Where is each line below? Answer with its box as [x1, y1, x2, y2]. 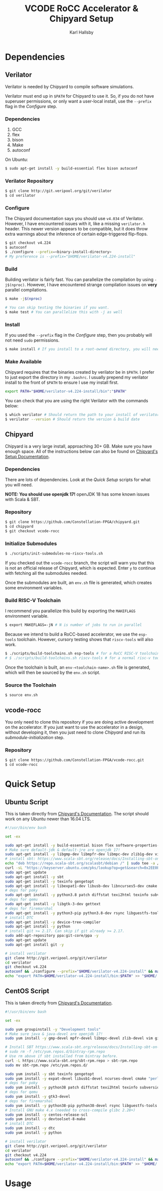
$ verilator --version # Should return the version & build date [5, 416, 140, 422]
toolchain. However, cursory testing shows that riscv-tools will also [16, 637, 154, 642]
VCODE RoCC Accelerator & [24, 3, 139, 14]
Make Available [5, 358, 42, 365]
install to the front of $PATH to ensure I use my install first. [5, 380, 119, 385]
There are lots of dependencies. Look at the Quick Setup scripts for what [5, 477, 151, 483]
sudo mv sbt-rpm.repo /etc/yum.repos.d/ [5, 1063, 88, 1068]
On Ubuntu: [5, 156, 28, 163]
